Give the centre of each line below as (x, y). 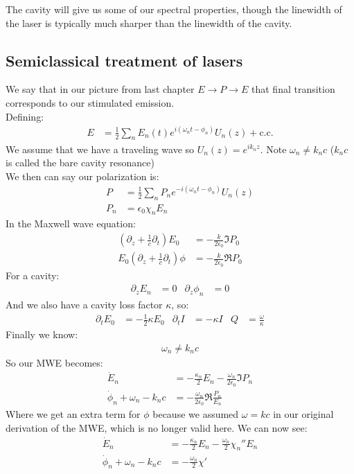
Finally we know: (42, 334)
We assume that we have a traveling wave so (100, 149)
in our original (303, 414)
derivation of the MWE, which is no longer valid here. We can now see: (157, 427)
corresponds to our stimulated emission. (90, 102)
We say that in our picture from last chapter (100, 89)
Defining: (25, 116)
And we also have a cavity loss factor (84, 304)
